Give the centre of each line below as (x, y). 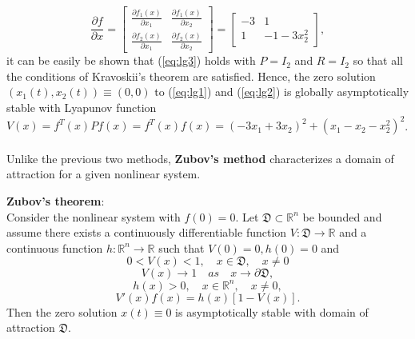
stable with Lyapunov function (82, 108)
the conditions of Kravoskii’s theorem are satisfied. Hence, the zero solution (191, 76)
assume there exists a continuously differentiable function (147, 232)
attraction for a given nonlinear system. (104, 174)
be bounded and (342, 216)
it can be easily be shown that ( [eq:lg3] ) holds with (131, 60)
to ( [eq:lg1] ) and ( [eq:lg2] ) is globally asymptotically (282, 92)
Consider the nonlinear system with (94, 216)
